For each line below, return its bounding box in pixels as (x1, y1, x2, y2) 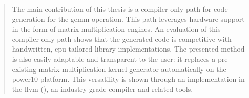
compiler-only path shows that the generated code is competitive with (12, 33, 232, 44)
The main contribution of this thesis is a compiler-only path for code (12, 4, 228, 14)
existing (12, 63, 36, 74)
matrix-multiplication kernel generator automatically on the (38, 63, 226, 74)
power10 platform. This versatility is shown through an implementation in (12, 73, 245, 84)
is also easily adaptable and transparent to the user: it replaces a (12, 53, 216, 64)
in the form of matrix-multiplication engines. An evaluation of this (12, 23, 221, 34)
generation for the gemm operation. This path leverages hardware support (12, 13, 245, 24)
